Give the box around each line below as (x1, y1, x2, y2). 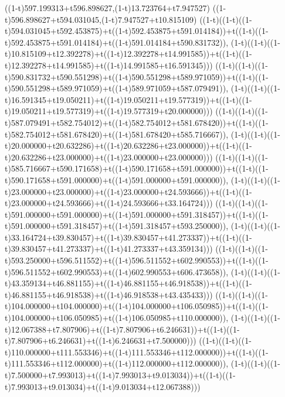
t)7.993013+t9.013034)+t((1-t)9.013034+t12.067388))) (5, 380, 201, 392)
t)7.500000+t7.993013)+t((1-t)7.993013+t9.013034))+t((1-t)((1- (5, 369, 236, 381)
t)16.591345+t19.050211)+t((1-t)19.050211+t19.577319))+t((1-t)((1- (5, 93, 252, 105)
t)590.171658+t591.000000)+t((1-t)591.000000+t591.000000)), (5, 173, 229, 186)
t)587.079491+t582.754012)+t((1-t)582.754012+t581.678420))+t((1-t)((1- (5, 116, 269, 128)
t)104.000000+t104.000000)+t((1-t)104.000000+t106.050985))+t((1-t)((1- (5, 300, 269, 312)
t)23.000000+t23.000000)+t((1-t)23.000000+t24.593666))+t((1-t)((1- (5, 185, 252, 197)
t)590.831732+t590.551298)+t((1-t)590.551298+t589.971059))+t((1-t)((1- (5, 70, 269, 83)
